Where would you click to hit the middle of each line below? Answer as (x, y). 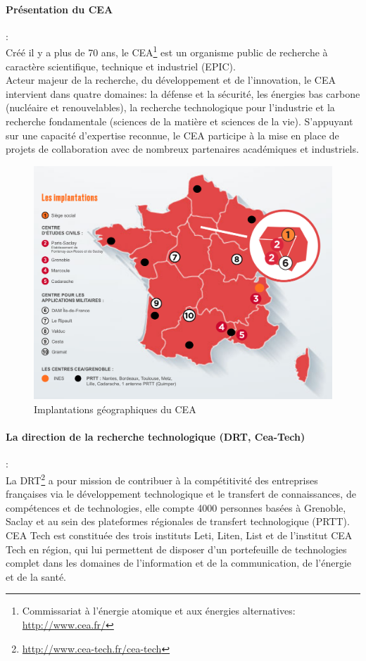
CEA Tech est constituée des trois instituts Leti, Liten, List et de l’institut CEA (179, 535)
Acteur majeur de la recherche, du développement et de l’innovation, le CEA (171, 80)
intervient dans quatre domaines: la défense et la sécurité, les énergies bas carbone (183, 93)
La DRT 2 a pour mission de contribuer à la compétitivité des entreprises (162, 479)
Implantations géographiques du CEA (115, 409)
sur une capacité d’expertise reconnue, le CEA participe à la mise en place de (172, 135)
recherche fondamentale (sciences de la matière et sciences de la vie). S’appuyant (179, 121)
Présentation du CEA (59, 9)
